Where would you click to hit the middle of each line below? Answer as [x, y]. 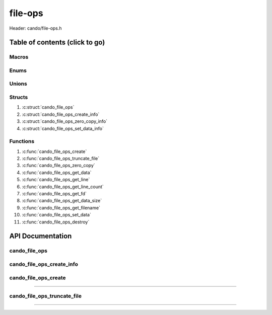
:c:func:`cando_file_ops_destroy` [56, 222]
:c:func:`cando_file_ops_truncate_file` [61, 159]
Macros [19, 57]
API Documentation [41, 236]
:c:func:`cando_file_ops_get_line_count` [63, 187]
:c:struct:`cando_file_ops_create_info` [61, 114]
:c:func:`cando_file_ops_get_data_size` [62, 201]
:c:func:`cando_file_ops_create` [54, 151]
